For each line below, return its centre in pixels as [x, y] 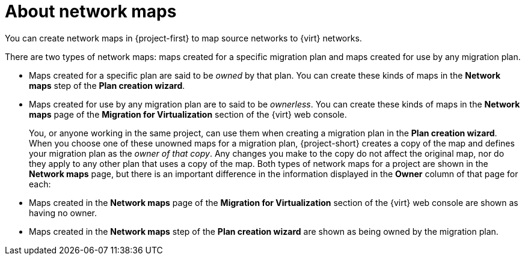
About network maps [91, 11]
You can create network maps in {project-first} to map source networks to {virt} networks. [183, 38]
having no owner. [63, 213]
